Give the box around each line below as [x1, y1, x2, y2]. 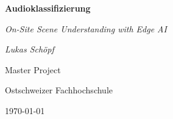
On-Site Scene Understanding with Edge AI [5, 22, 167, 35]
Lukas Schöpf [5, 43, 54, 56]
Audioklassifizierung [5, 2, 91, 14]
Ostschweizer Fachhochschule [5, 84, 113, 96]
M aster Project [5, 63, 61, 76]
